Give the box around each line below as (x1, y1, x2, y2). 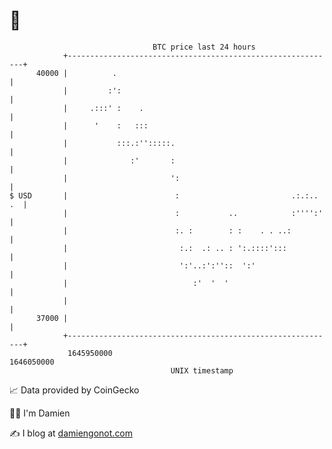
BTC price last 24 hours (152, 42, 256, 52)
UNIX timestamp (170, 365, 234, 376)
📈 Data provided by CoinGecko (9, 384, 140, 396)
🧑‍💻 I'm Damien (9, 407, 71, 419)
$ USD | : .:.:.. (9, 190, 319, 201)
